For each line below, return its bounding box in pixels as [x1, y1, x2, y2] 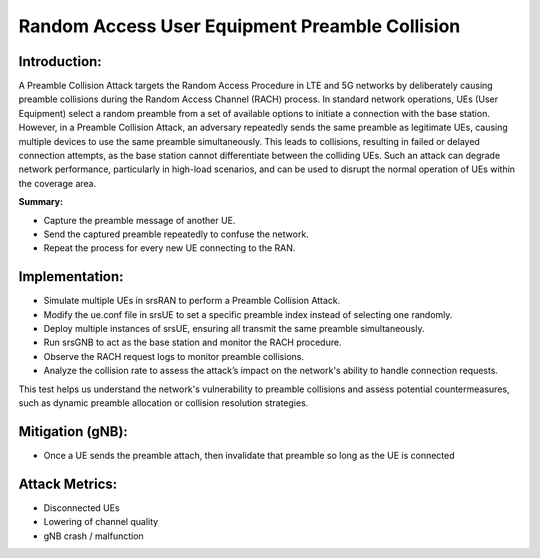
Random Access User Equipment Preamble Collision [18, 15, 461, 37]
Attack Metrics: [18, 475, 118, 492]
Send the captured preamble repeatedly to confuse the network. [43, 228, 309, 240]
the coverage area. [18, 177, 97, 189]
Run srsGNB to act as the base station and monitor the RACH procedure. [43, 336, 342, 349]
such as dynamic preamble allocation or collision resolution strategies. [18, 397, 309, 409]
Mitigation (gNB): [18, 423, 129, 440]
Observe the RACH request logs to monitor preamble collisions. [43, 350, 305, 362]
